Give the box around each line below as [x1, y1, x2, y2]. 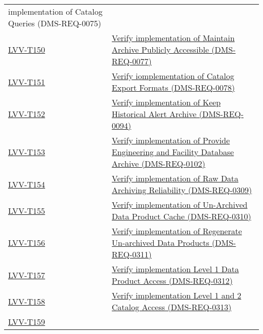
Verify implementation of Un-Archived [112, 199, 248, 210]
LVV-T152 [8, 108, 46, 120]
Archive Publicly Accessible [112, 44, 209, 55]
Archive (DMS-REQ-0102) [112, 158, 205, 169]
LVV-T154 [8, 178, 46, 190]
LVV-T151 [8, 76, 46, 88]
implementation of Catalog [8, 6, 103, 17]
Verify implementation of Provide [112, 134, 230, 146]
